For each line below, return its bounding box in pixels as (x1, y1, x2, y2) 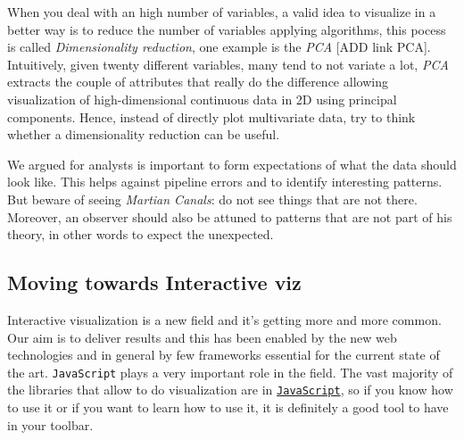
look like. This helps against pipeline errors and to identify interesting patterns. (7, 172, 443, 191)
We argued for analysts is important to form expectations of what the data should (7, 154, 457, 173)
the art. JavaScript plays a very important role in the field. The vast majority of (7, 362, 453, 381)
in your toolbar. (7, 415, 94, 434)
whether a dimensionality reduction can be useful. (7, 125, 280, 144)
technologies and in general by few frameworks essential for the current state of (7, 345, 440, 364)
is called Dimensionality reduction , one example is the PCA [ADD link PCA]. (7, 37, 431, 56)
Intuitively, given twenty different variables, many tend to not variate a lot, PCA (7, 54, 449, 73)
